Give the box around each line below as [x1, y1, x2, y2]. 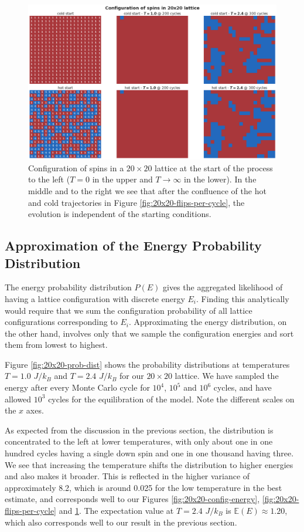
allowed [5, 392, 32, 405]
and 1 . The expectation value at [59, 504, 174, 517]
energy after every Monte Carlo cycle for [5, 381, 150, 394]
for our [119, 370, 144, 382]
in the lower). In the [184, 173, 257, 185]
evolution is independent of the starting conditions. [28, 208, 211, 220]
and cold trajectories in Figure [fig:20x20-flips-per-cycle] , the [28, 196, 245, 208]
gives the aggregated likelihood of [163, 281, 283, 293]
